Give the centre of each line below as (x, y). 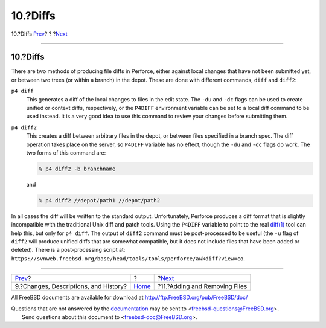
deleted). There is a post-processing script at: (68, 250)
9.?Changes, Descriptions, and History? (71, 286)
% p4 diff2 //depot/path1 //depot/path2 (99, 200)
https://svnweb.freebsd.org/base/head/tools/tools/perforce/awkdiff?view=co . (128, 258)
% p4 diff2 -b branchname (77, 169)
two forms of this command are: (66, 153)
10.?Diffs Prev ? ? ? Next (39, 34)
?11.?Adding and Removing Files (202, 286)
